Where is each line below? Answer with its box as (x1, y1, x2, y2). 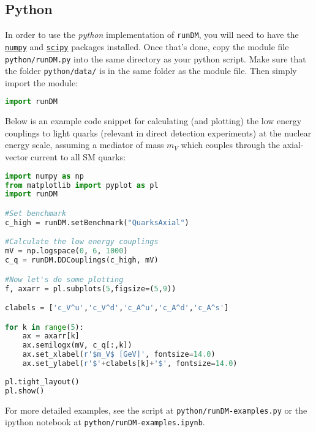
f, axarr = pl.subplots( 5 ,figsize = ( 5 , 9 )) (5, 284, 176, 293)
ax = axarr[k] (22, 332, 80, 341)
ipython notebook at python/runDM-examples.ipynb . (5, 415, 205, 428)
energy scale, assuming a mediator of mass (5, 138, 164, 151)
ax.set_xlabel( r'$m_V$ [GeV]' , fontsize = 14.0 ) (22, 350, 216, 359)
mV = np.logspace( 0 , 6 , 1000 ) (5, 247, 128, 256)
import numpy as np (5, 171, 84, 181)
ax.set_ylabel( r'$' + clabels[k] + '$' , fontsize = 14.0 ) (22, 359, 238, 368)
